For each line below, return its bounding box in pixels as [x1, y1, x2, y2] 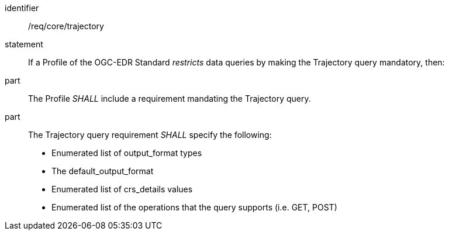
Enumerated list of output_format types [51, 148, 202, 158]
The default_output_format [51, 166, 154, 176]
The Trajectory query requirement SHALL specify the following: [28, 130, 272, 140]
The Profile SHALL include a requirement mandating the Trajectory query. [28, 94, 311, 103]
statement [5, 39, 43, 49]
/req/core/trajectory [28, 21, 104, 31]
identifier [5, 3, 39, 13]
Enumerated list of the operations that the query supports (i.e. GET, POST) [51, 202, 337, 212]
